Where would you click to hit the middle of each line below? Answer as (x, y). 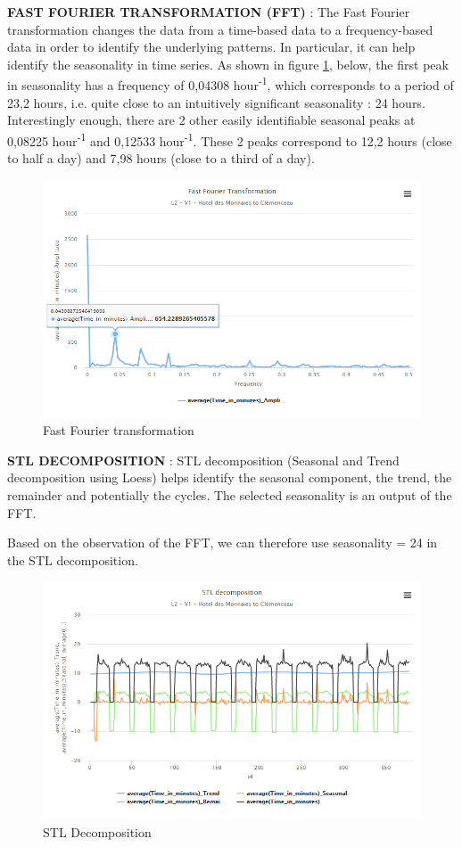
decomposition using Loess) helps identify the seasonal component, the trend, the (230, 477)
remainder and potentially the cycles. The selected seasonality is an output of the (230, 494)
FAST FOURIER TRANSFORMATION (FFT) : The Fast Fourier (209, 12)
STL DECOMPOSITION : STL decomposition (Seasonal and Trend (203, 460)
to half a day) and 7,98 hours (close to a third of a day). (161, 158)
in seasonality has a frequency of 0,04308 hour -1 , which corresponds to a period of (231, 84)
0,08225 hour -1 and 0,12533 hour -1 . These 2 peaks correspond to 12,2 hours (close (230, 139)
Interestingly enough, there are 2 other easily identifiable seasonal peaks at (211, 120)
